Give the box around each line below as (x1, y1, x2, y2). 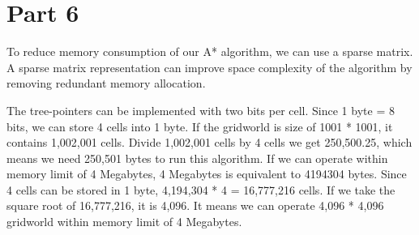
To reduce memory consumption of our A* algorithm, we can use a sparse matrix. (6, 43, 413, 60)
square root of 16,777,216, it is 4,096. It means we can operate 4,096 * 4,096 (6, 197, 384, 214)
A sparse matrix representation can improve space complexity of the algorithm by (6, 58, 413, 75)
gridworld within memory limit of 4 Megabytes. (6, 213, 242, 230)
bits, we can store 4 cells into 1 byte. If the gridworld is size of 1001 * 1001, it (6, 117, 393, 135)
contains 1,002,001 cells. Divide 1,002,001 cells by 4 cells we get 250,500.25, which (6, 134, 413, 151)
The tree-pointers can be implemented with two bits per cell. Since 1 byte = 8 (6, 101, 395, 118)
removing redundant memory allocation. (6, 75, 206, 92)
